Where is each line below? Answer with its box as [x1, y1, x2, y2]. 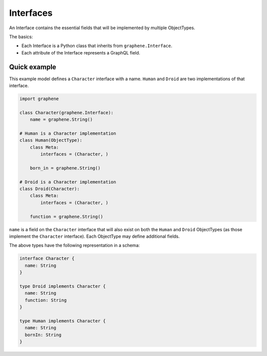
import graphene [19, 96, 59, 102]
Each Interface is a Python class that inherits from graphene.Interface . [21, 43, 173, 49]
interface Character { [19, 255, 75, 261]
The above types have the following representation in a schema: [9, 243, 140, 249]
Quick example [9, 62, 56, 71]
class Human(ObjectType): [19, 138, 83, 143]
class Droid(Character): [19, 186, 80, 192]
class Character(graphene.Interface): [19, 109, 114, 115]
